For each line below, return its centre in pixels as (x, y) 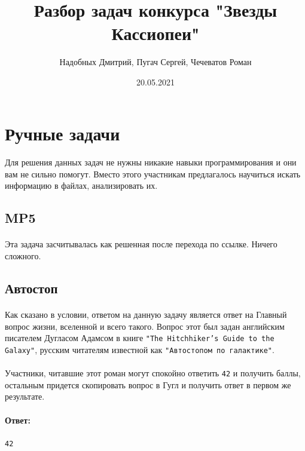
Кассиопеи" (155, 33)
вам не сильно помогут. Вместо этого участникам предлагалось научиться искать (153, 174)
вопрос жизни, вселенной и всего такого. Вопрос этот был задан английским (145, 326)
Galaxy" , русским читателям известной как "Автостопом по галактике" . (140, 349)
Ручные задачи (62, 133)
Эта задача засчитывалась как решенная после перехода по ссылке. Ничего (141, 244)
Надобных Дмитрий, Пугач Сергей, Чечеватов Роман (155, 62)
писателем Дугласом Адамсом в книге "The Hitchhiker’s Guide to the (140, 338)
